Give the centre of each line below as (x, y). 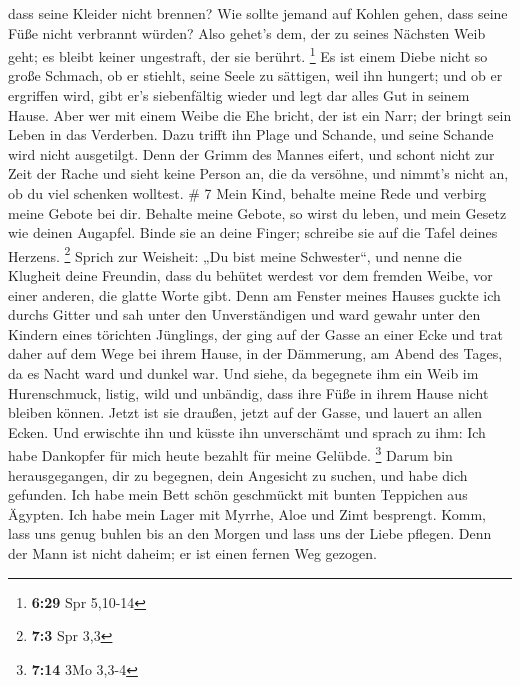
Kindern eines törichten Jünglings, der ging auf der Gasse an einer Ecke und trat (255, 333)
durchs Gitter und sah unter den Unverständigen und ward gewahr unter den (244, 314)
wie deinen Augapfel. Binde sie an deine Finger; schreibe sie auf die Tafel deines (253, 232)
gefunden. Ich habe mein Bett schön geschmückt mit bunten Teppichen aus (238, 494)
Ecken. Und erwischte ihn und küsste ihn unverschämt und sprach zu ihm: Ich (247, 431)
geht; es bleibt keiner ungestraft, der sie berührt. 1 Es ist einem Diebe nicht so (248, 54)
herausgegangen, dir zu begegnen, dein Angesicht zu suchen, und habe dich (238, 474)
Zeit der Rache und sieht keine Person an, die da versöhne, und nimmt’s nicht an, (258, 173)
